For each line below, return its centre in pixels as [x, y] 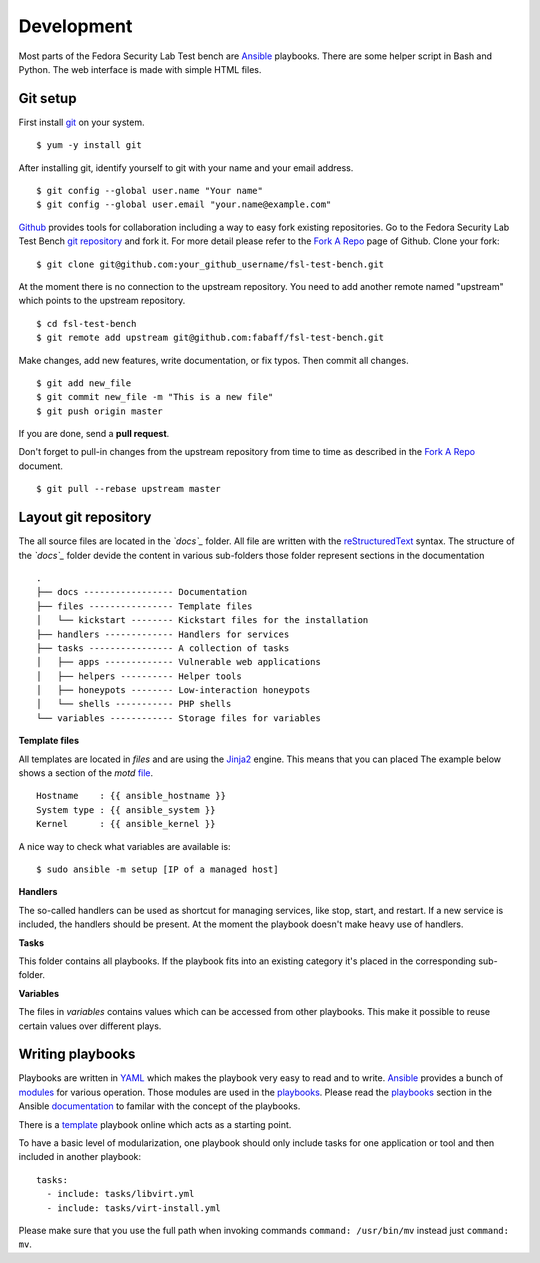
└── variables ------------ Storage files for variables [179, 718]
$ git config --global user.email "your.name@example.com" [184, 204]
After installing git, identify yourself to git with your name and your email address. [186, 167]
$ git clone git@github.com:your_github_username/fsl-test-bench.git [210, 264]
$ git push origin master [100, 411]
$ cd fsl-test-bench [86, 323]
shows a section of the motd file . [86, 773]
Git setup [47, 98]
